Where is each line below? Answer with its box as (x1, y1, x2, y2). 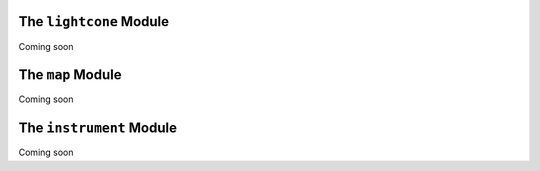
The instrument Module (18, 120, 177, 137)
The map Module (18, 66, 122, 84)
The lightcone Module (18, 13, 170, 30)
